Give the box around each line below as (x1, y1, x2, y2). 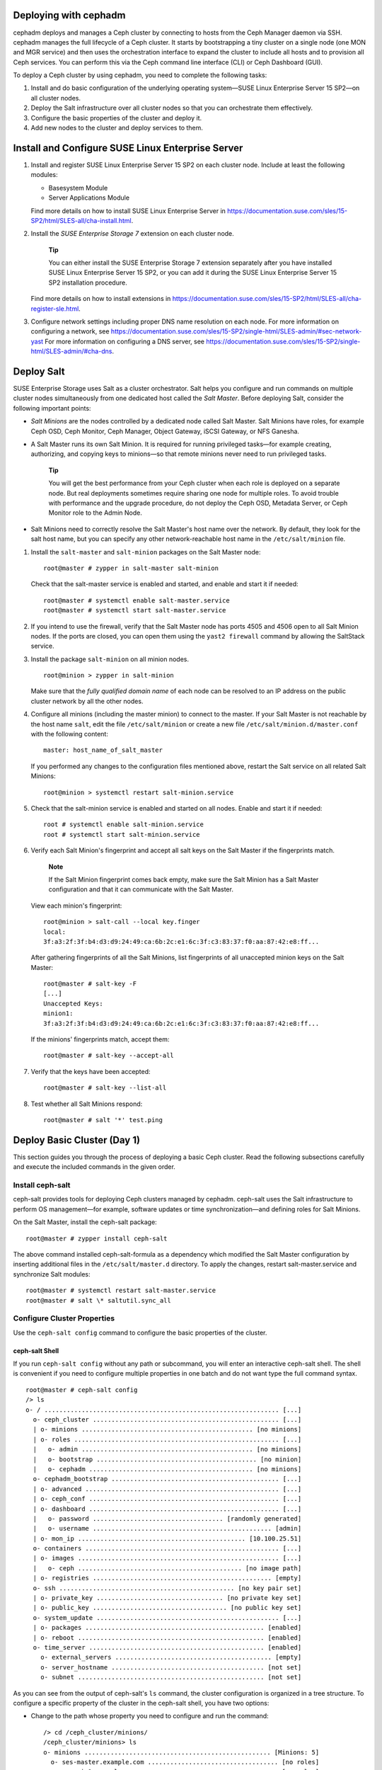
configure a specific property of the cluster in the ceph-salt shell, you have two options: (13, 1698, 270, 1707)
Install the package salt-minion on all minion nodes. (30, 655, 189, 663)
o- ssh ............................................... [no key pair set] (33, 1584, 302, 1592)
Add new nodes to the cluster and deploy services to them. (30, 124, 203, 132)
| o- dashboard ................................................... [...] (33, 1504, 302, 1513)
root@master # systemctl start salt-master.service (43, 606, 226, 615)
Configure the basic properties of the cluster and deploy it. (30, 113, 202, 122)
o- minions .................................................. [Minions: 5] (43, 1748, 320, 1756)
